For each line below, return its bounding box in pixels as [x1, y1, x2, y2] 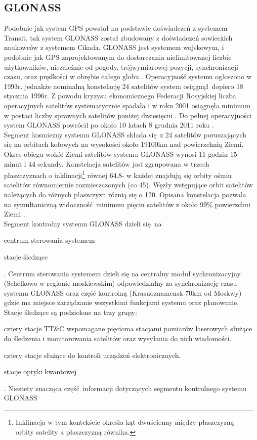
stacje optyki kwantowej [4, 366, 77, 377]
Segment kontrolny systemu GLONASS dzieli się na [4, 218, 162, 228]
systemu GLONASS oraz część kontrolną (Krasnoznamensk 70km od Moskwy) [4, 287, 242, 298]
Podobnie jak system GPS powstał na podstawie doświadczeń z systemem [4, 23, 228, 33]
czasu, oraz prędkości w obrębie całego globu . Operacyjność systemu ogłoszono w [4, 71, 252, 82]
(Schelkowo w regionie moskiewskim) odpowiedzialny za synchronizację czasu [4, 278, 237, 288]
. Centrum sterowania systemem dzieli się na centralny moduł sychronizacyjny [4, 268, 241, 278]
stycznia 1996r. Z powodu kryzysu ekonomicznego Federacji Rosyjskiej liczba [4, 90, 236, 101]
